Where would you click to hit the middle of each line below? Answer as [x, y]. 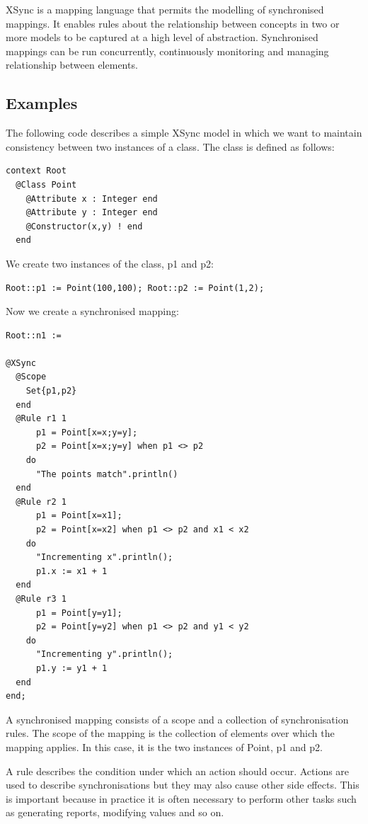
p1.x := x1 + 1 [71, 571]
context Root [36, 171]
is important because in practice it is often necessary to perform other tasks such [181, 798]
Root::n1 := [34, 335]
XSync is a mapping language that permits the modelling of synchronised [165, 9]
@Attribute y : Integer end [92, 213]
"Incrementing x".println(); [104, 557]
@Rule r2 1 [41, 502]
